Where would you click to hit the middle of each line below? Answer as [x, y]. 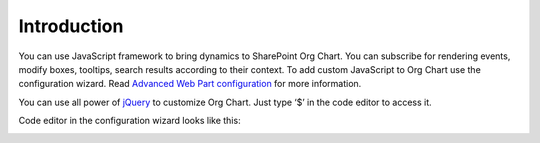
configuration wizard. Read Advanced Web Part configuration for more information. [190, 84]
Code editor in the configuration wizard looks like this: [129, 121]
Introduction [71, 26]
